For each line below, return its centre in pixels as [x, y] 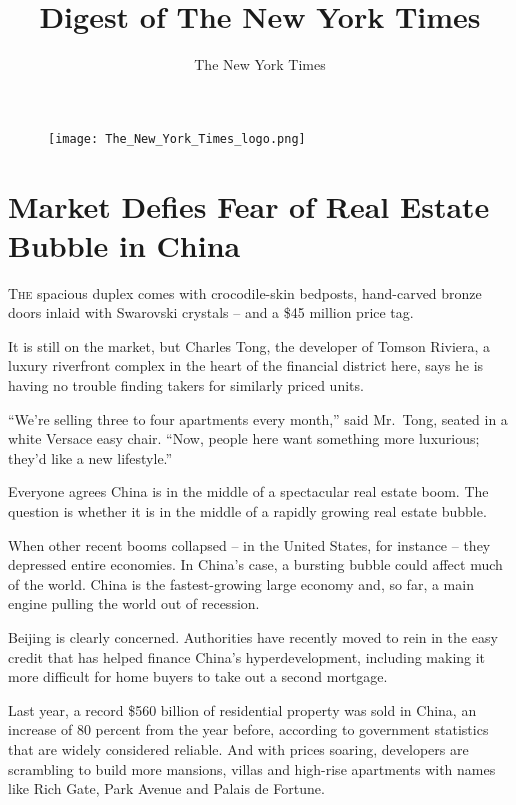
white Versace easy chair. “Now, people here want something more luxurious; [244, 438]
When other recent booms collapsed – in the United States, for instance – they [249, 544]
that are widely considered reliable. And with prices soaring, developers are [238, 748]
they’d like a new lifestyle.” [90, 457]
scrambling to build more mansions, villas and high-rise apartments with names [252, 768]
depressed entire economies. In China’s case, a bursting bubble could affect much [255, 564]
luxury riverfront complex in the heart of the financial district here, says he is [246, 365]
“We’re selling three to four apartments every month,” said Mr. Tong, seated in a [258, 418]
